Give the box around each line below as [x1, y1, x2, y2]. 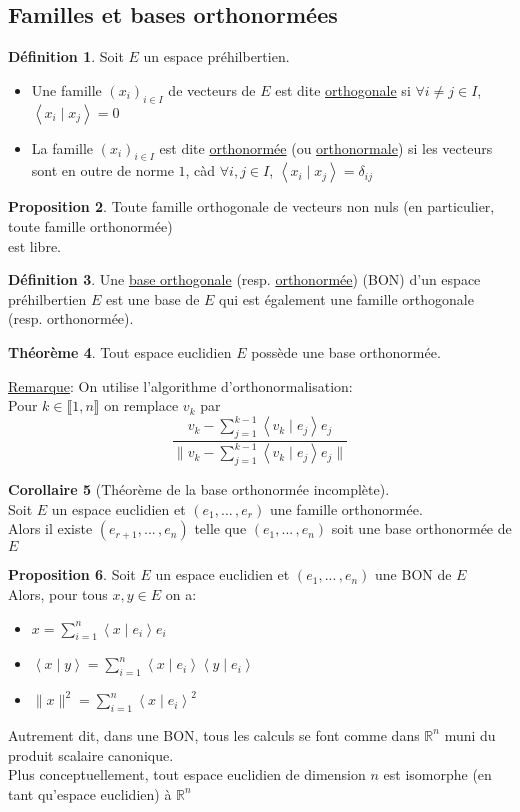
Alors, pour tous [8, 583, 108, 604]
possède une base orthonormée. [251, 341, 441, 362]
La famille [31, 137, 94, 158]
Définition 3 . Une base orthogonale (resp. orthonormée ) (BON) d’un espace [8, 269, 481, 290]
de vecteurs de [168, 79, 256, 100]
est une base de [105, 288, 200, 309]
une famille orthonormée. [269, 498, 423, 519]
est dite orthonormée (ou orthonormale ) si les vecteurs [159, 137, 493, 158]
